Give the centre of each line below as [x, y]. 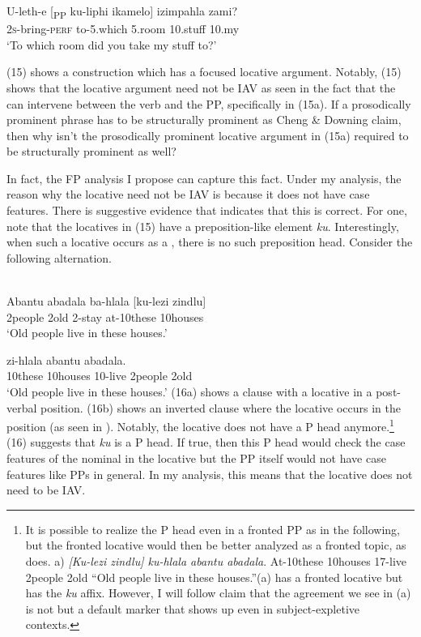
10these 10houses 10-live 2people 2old [100, 376]
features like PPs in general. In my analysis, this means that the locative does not [210, 474]
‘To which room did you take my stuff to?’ [112, 44]
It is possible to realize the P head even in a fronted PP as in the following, [213, 529]
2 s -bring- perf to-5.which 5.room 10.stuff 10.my [123, 29]
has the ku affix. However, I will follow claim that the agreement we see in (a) [218, 593]
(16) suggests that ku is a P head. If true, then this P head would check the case [206, 442]
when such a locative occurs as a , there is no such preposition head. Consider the [210, 242]
